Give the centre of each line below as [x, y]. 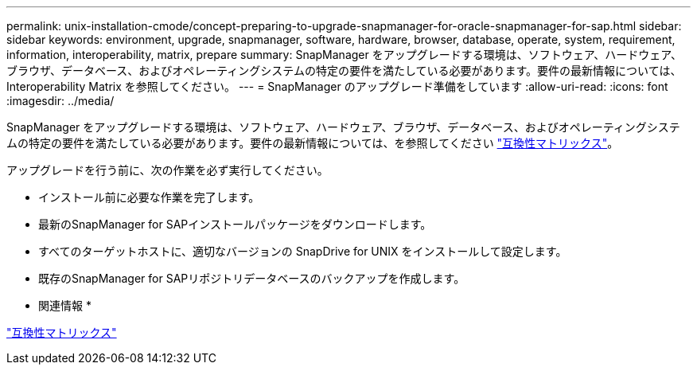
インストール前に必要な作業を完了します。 [149, 197]
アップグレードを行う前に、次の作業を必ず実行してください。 [167, 170]
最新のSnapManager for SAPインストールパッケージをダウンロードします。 [235, 224]
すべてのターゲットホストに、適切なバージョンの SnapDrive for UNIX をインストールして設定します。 [303, 251]
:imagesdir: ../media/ [60, 101]
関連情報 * [65, 305]
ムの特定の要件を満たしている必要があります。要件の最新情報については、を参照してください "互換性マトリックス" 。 [313, 143]
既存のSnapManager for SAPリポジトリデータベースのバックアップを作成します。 [252, 278]
